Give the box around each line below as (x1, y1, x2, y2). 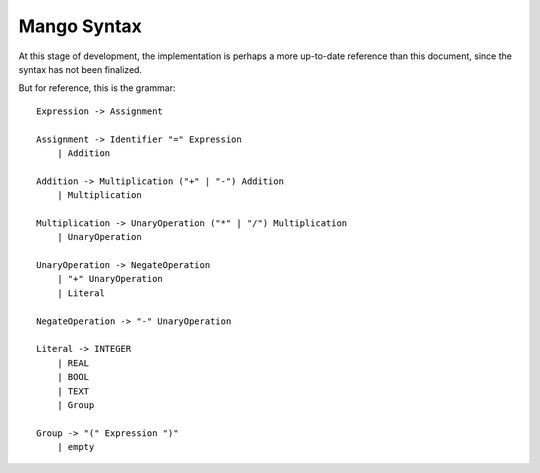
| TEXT (56, 385, 90, 397)
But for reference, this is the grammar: (18, 82, 176, 94)
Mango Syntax (18, 15, 142, 37)
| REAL (56, 357, 90, 369)
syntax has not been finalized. (18, 63, 143, 75)
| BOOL (56, 371, 90, 383)
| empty (56, 441, 95, 453)
